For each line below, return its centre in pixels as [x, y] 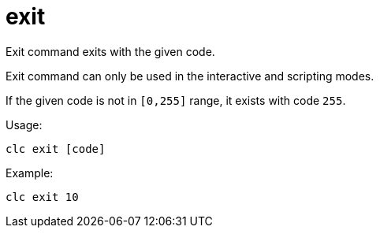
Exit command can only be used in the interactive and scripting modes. [190, 76]
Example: [30, 173]
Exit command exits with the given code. [110, 51]
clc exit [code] [56, 149]
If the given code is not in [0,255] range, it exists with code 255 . [176, 100]
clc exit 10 [42, 197]
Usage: [24, 124]
